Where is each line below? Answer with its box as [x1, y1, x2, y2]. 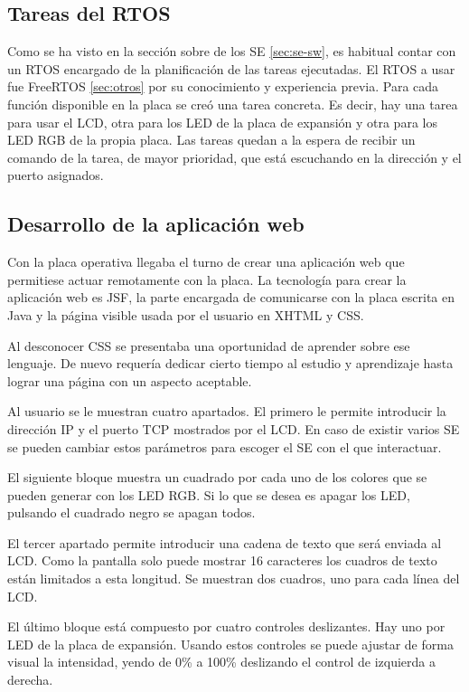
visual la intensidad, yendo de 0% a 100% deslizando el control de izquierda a [7, 652, 436, 671]
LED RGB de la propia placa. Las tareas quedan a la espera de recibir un [7, 130, 416, 149]
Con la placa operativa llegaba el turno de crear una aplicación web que [7, 252, 405, 271]
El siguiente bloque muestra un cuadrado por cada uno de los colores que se [7, 468, 427, 487]
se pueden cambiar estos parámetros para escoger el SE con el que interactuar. [7, 437, 442, 456]
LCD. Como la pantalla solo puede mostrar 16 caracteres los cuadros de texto [7, 551, 437, 570]
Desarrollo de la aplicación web [7, 210, 305, 238]
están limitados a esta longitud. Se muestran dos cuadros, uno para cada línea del [7, 569, 460, 588]
